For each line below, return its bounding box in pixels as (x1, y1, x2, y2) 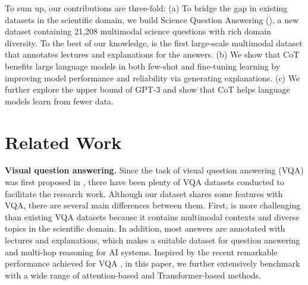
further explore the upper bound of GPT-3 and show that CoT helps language (5, 83, 290, 96)
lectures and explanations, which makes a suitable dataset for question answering (5, 234, 300, 246)
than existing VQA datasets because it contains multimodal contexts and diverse (5, 210, 300, 223)
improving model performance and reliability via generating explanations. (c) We (5, 71, 300, 84)
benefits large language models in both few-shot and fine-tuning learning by (5, 59, 281, 72)
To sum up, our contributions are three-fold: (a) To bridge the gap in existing (5, 2, 288, 14)
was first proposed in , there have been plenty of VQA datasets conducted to (5, 176, 284, 188)
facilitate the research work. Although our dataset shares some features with (5, 187, 283, 199)
